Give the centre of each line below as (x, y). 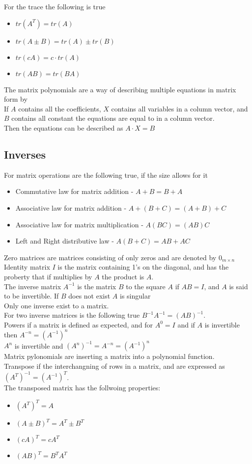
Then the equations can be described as (64, 127)
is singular (135, 296)
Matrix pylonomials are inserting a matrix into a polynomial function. (109, 356)
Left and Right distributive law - (65, 241)
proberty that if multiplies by (48, 276)
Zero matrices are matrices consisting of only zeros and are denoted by (110, 257)
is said (238, 286)
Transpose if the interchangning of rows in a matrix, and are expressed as (114, 366)
